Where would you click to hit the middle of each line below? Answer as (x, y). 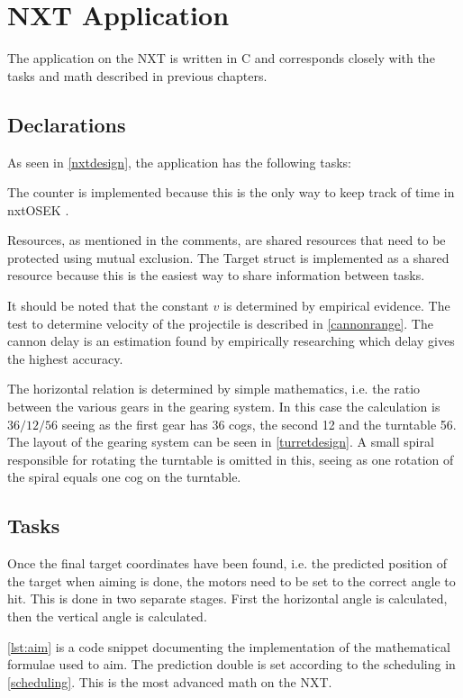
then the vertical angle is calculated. (107, 616)
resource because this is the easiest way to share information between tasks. (216, 275)
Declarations (67, 124)
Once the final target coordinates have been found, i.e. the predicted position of (227, 563)
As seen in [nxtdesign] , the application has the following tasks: (179, 162)
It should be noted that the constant (108, 306)
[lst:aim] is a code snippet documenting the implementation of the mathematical (229, 646)
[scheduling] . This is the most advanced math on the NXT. (170, 681)
